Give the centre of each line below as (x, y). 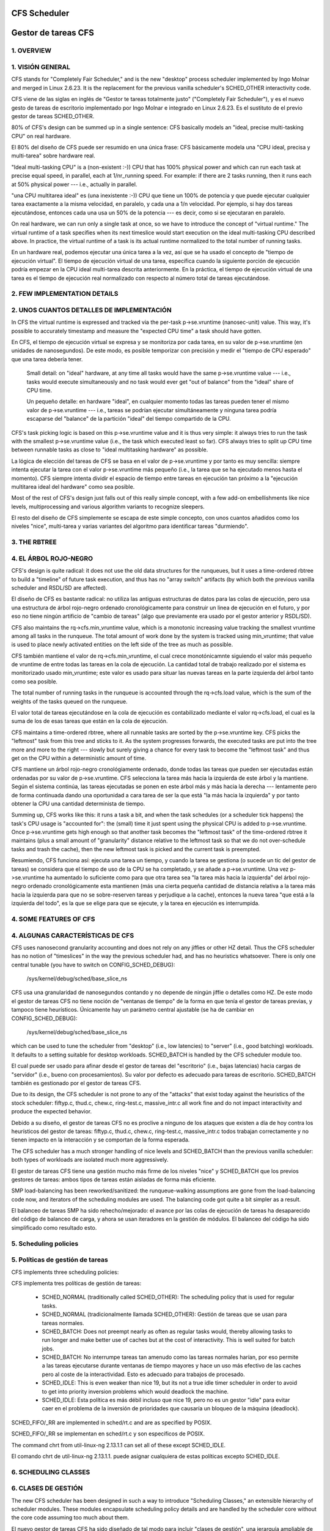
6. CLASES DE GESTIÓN (47, 1488)
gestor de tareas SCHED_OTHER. (53, 116)
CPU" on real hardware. (41, 136)
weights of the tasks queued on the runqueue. (69, 701)
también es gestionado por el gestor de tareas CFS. (76, 1083)
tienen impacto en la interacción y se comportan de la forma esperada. (101, 1140)
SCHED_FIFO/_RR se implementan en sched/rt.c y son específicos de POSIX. (108, 1434)
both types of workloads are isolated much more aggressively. (90, 1160)
